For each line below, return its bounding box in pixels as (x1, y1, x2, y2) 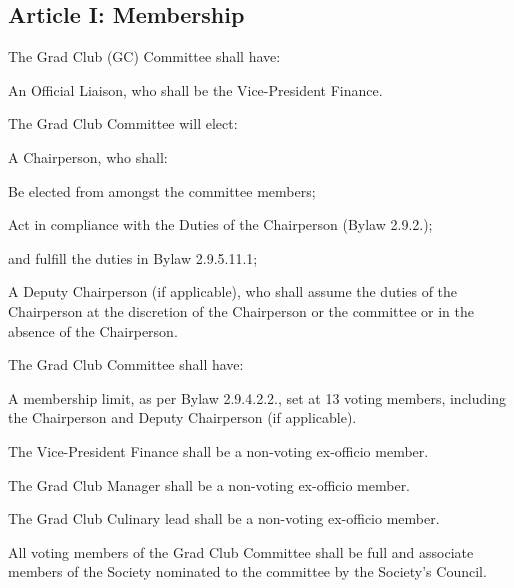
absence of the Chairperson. (8, 320, 178, 341)
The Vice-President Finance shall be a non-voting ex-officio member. (8, 440, 429, 461)
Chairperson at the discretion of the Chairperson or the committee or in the (8, 300, 475, 321)
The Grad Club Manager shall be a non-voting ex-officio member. (8, 474, 411, 495)
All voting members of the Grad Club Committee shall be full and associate (8, 541, 474, 562)
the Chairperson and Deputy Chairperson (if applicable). (8, 407, 357, 428)
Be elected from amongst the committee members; (8, 180, 316, 201)
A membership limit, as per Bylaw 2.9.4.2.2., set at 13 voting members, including (8, 387, 506, 408)
